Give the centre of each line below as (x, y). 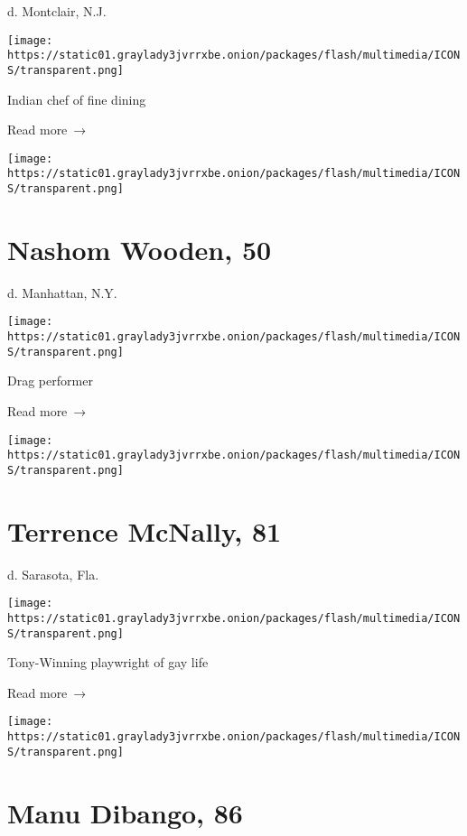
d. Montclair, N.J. (57, 11)
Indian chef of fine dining (77, 99)
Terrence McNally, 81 (145, 530)
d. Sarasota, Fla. (53, 574)
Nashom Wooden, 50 (140, 249)
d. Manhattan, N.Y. (62, 292)
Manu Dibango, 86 (125, 812)
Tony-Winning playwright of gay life (108, 662)
